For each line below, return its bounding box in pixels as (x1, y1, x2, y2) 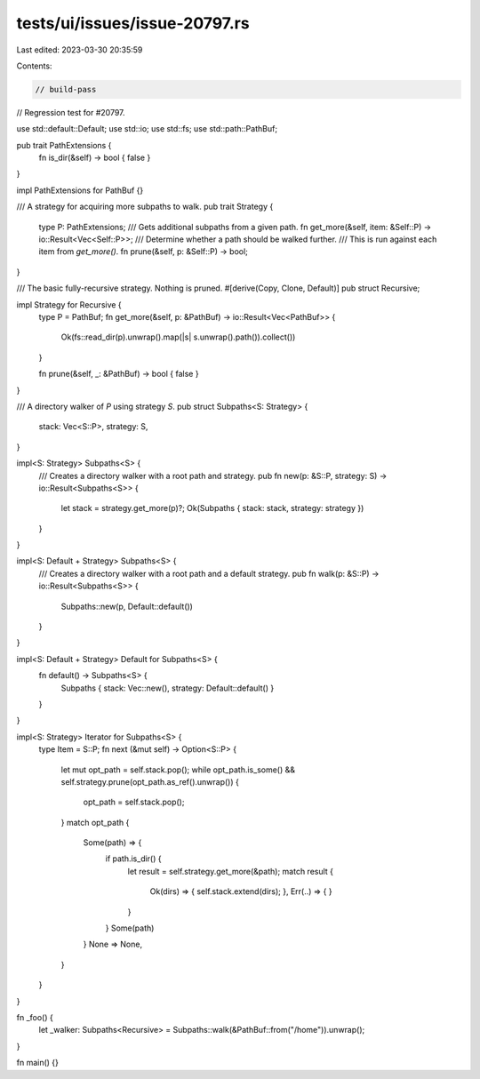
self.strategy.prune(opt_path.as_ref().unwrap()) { (60, 776, 239, 787)
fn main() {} (16, 1058, 60, 1068)
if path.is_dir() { (105, 853, 162, 864)
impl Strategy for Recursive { (16, 299, 122, 310)
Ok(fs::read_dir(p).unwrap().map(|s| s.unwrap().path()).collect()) (60, 332, 296, 342)
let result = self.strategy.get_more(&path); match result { (127, 866, 333, 876)
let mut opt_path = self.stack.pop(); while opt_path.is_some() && (60, 764, 296, 775)
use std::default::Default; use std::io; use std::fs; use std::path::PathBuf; (16, 124, 278, 134)
